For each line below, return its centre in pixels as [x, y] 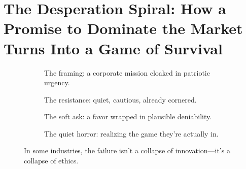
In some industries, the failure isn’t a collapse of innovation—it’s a [127, 150]
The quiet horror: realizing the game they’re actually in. [131, 133]
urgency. [57, 82]
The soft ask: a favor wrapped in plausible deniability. [128, 116]
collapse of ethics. [51, 161]
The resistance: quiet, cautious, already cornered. [120, 99]
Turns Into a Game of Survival [113, 48]
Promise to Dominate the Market [123, 28]
